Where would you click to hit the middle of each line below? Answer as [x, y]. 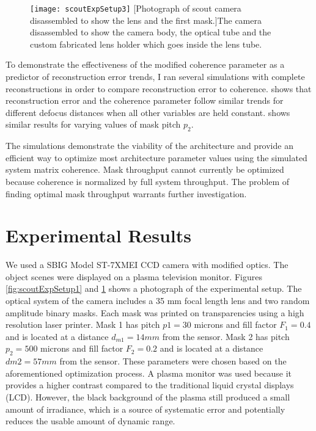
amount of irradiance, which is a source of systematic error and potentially [145, 409]
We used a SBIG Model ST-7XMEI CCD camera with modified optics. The [147, 265]
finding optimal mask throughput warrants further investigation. [126, 193]
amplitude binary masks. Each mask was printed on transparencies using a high [155, 312]
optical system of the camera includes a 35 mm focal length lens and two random [158, 301]
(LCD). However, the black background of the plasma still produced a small [148, 397]
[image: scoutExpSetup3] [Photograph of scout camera [136, 8]
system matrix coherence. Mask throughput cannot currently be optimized [145, 169]
